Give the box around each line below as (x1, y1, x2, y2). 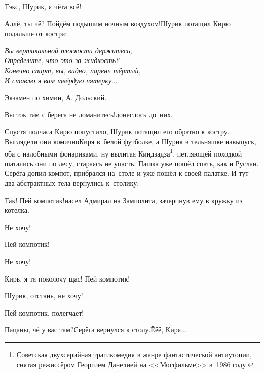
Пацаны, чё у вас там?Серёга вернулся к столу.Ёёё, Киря (5, 324, 181, 335)
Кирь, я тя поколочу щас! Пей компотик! (5, 273, 130, 284)
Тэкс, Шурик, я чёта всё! (5, 1, 82, 11)
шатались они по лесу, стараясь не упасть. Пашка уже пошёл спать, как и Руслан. (5, 158, 259, 168)
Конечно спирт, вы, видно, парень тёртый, (5, 65, 141, 75)
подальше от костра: (5, 28, 67, 39)
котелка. (5, 205, 29, 215)
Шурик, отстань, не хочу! (5, 290, 83, 301)
